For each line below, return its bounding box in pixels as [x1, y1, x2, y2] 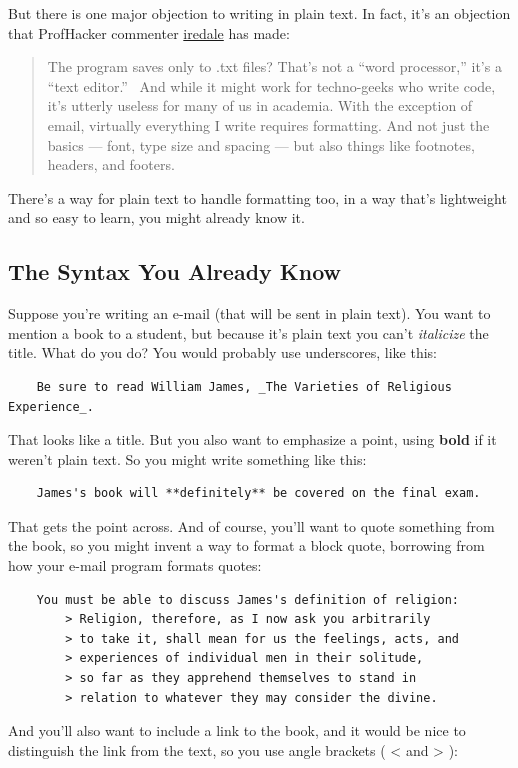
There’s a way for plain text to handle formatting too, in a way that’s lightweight [8, 187, 507, 208]
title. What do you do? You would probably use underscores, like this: [8, 342, 438, 363]
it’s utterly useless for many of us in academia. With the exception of [47, 95, 473, 116]
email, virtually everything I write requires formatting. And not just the [47, 114, 490, 135]
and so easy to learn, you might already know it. [8, 207, 305, 228]
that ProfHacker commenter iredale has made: [8, 22, 290, 43]
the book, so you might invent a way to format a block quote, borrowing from [8, 535, 485, 556]
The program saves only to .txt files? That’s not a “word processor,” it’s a [47, 56, 502, 77]
